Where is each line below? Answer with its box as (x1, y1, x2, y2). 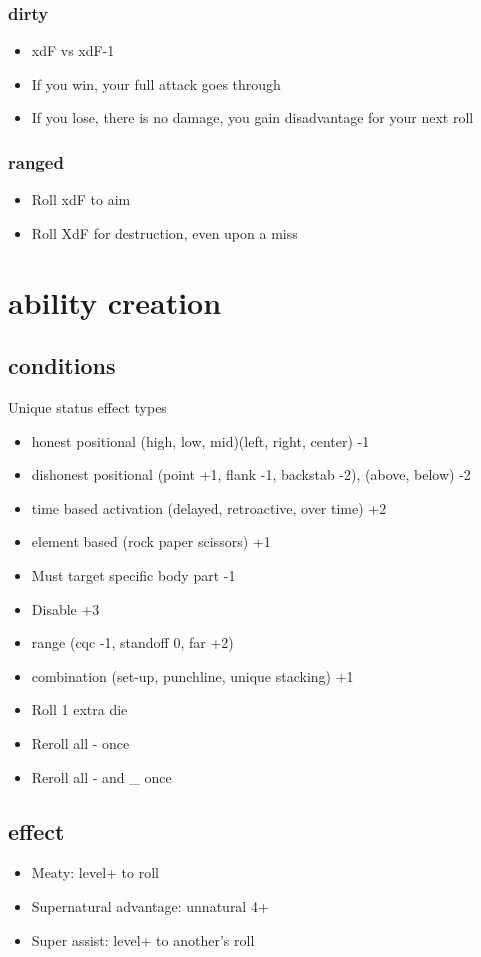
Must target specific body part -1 (31, 564, 236, 585)
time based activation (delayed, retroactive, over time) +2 (31, 497, 387, 518)
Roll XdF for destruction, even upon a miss (31, 222, 298, 243)
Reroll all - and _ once (31, 766, 172, 787)
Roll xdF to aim (31, 189, 131, 210)
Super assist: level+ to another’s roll (31, 929, 255, 950)
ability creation (8, 281, 222, 322)
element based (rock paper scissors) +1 (31, 531, 271, 552)
